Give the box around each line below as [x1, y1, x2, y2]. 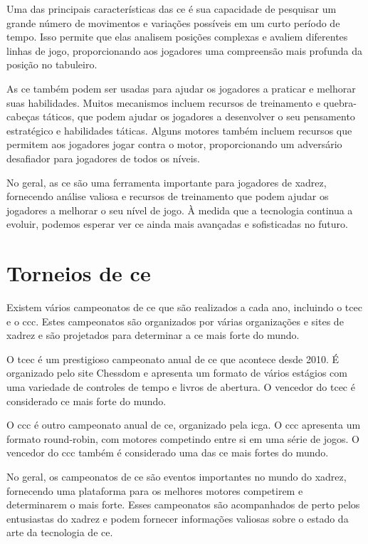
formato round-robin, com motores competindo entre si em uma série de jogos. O [6, 431, 359, 446]
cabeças [6, 109, 40, 124]
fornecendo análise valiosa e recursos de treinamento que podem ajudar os [6, 189, 329, 204]
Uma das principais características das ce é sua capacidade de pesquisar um [6, 1, 337, 16]
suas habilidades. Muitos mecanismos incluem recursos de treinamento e [6, 95, 320, 110]
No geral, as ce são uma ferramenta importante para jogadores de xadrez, [6, 174, 327, 189]
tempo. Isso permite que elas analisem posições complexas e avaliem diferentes [6, 29, 348, 44]
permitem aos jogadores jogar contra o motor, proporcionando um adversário [6, 137, 342, 152]
